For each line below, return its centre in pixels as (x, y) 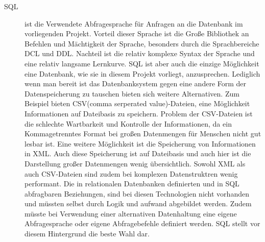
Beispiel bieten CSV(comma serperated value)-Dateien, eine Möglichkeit (137, 103)
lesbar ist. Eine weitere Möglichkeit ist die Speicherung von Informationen (140, 143)
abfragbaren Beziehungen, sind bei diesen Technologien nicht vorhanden (137, 193)
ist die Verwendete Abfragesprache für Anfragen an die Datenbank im (134, 23)
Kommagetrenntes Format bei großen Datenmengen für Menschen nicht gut (143, 134)
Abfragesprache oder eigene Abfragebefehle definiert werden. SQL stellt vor (142, 223)
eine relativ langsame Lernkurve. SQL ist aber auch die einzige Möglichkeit (142, 63)
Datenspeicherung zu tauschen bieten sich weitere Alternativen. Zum (132, 93)
